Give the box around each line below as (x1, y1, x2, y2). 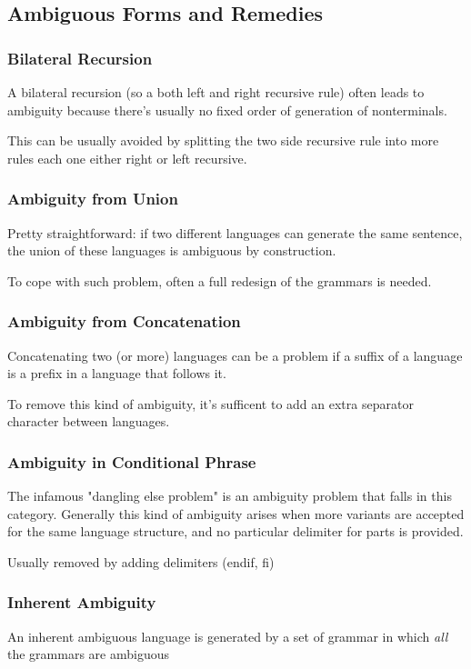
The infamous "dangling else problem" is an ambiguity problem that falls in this (7, 486, 452, 505)
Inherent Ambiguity (7, 591, 156, 614)
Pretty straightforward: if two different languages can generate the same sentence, (7, 223, 463, 242)
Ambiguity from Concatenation (7, 310, 241, 333)
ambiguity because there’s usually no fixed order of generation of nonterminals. (7, 100, 447, 119)
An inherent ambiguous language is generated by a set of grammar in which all (7, 626, 448, 645)
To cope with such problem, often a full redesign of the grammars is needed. (7, 271, 432, 290)
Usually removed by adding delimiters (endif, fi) (7, 552, 275, 571)
